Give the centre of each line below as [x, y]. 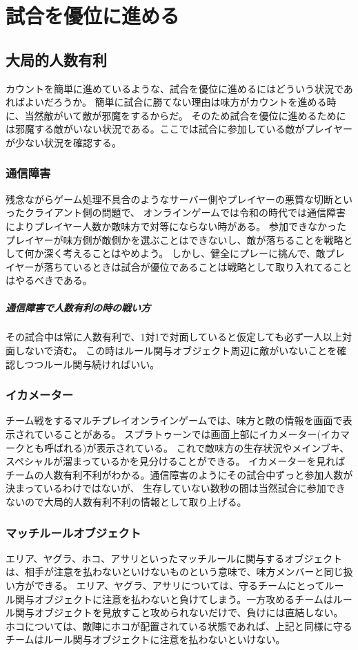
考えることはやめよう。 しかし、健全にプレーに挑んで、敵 [194, 253]
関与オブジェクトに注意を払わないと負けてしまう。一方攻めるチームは [174, 599]
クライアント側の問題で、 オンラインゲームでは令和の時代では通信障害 [185, 212]
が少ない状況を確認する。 [63, 142]
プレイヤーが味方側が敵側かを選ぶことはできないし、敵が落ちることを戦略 [175, 239]
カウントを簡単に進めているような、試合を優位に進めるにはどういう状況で [175, 88]
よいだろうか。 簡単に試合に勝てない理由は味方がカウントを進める [176, 102]
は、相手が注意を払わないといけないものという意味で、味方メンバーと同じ [175, 572]
